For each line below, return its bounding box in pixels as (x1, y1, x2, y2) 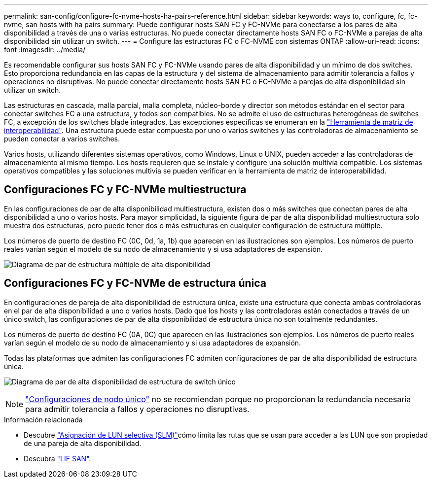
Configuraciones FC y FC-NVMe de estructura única (4, 277, 267, 290)
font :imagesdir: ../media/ (4, 45, 86, 54)
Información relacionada (4, 415, 83, 424)
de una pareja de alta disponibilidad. (24, 439, 142, 448)
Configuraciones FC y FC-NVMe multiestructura (4, 183, 247, 196)
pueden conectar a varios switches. (4, 135, 120, 143)
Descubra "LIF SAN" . (24, 454, 91, 463)
